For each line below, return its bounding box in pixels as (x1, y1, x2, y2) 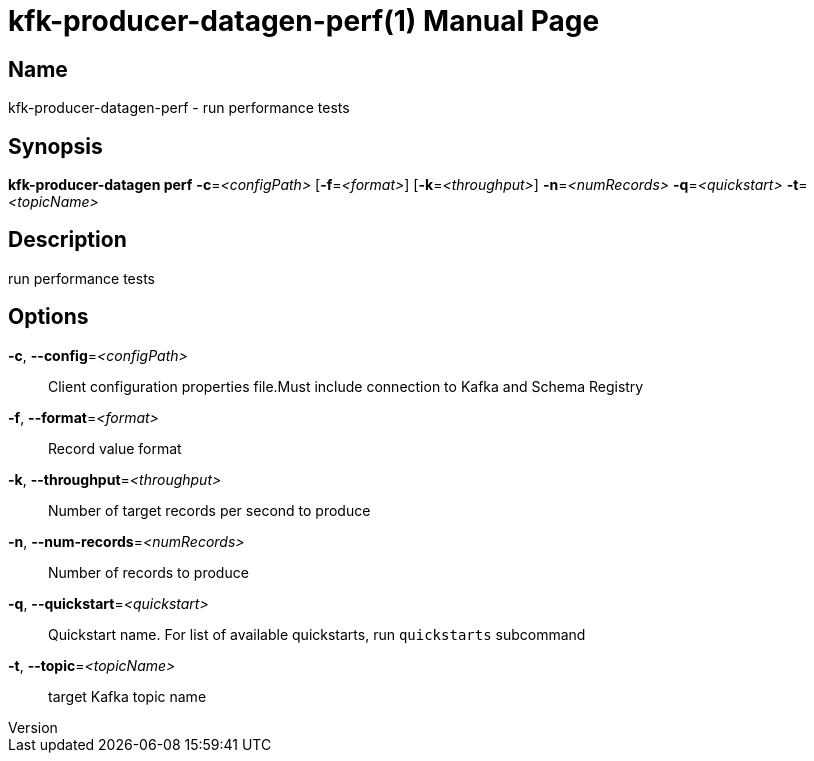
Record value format (48, 439, 182, 457)
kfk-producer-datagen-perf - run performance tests (8, 99, 350, 117)
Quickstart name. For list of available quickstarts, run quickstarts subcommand (48, 625, 586, 643)
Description (8, 227, 127, 253)
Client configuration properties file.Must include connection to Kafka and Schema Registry (48, 377, 644, 395)
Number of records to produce (48, 563, 249, 581)
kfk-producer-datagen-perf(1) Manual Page (8, 4, 600, 38)
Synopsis (8, 133, 103, 159)
